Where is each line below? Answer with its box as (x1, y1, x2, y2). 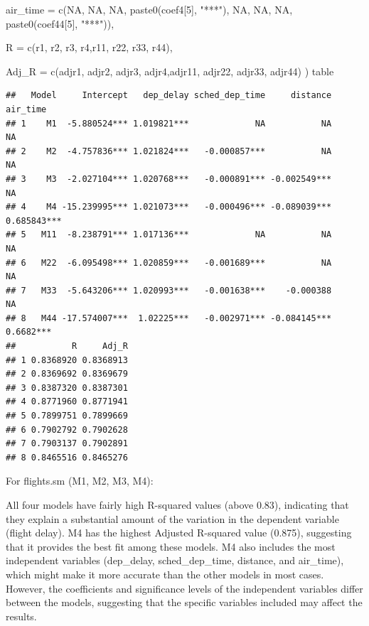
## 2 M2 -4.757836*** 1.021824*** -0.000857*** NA (6, 146, 332, 156)
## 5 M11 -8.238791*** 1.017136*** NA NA (6, 230, 332, 240)
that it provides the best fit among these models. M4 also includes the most (6, 539, 336, 554)
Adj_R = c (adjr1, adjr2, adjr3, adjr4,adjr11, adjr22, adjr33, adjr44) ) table (6, 63, 334, 78)
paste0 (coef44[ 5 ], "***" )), (6, 16, 114, 31)
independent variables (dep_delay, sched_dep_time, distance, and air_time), (6, 553, 344, 568)
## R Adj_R (6, 341, 128, 352)
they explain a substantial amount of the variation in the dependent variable (6, 511, 339, 526)
